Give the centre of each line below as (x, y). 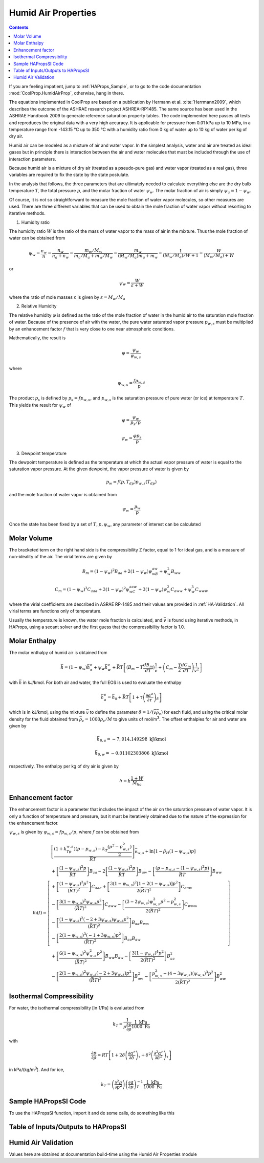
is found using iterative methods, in (203, 620)
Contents (19, 27)
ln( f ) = (39, 913)
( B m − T (135, 668)
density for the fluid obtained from (44, 719)
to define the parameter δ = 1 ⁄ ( (122, 712)
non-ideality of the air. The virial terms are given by (61, 557)
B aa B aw (132, 939)
